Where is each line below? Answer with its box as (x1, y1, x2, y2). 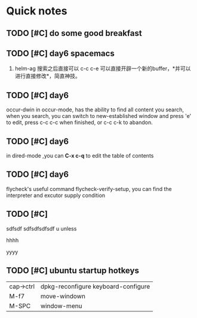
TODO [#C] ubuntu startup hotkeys (6, 265, 139, 276)
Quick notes (6, 4, 67, 18)
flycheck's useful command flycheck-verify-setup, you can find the (6, 185, 172, 192)
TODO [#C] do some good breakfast (6, 28, 142, 38)
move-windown (40, 292, 85, 301)
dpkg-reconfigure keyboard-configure (40, 283, 150, 291)
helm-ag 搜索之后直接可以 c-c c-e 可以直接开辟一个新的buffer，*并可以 (14, 65, 191, 72)
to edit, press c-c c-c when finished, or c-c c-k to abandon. (6, 119, 153, 126)
